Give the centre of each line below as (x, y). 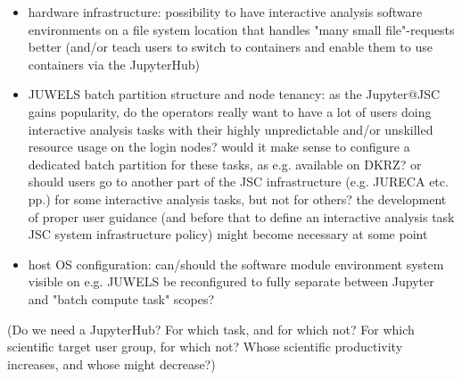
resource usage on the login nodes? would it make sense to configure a (219, 147)
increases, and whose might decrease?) (111, 363)
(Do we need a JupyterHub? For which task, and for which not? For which (211, 329)
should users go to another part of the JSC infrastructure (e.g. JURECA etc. (238, 182)
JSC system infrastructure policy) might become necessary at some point (228, 234)
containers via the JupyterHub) (114, 64)
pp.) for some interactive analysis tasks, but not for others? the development (237, 198)
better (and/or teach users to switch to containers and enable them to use (230, 47)
